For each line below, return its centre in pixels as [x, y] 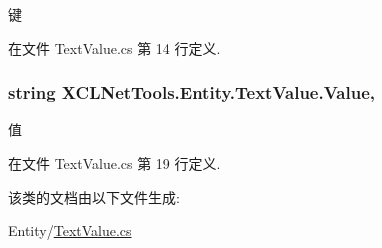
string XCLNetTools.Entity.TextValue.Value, [191, 92]
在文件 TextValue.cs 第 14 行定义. [114, 47]
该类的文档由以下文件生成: [94, 196]
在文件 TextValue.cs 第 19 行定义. [114, 163]
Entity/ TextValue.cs [70, 230]
